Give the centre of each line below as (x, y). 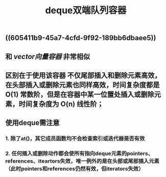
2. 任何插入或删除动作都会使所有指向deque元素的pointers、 (79, 154)
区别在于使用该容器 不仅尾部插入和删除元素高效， (83, 75)
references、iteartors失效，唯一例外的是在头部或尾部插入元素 (82, 161)
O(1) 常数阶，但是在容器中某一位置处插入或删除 (80, 94)
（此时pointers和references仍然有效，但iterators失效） (75, 169)
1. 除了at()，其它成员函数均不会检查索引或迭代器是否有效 (75, 139)
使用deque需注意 (32, 123)
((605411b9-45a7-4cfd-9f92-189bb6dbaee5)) (81, 38)
